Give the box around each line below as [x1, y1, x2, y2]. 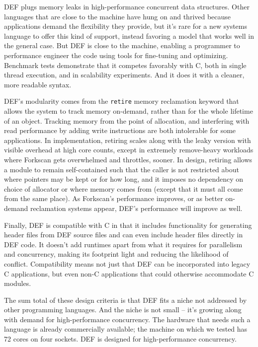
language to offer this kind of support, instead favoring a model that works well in [4, 30, 254, 41]
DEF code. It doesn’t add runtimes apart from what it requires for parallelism [4, 239, 243, 249]
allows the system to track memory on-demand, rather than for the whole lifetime [4, 106, 253, 116]
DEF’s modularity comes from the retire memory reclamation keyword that [4, 96, 239, 106]
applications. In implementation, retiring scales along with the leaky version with [4, 135, 251, 145]
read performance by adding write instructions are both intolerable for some [4, 125, 236, 136]
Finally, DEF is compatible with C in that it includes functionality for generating [4, 219, 252, 230]
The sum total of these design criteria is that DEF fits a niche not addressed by [4, 294, 247, 305]
